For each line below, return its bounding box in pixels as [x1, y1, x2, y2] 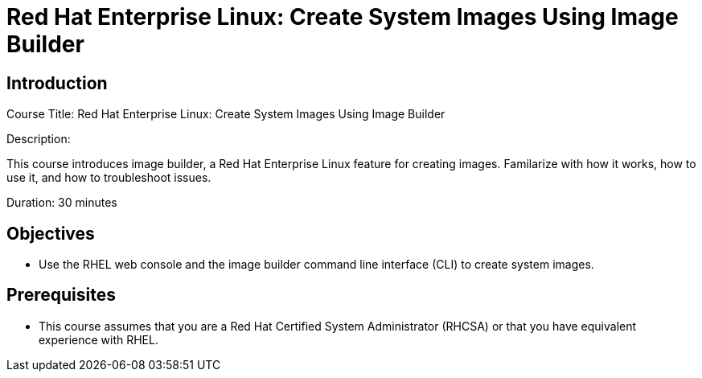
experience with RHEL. [39, 332, 158, 347]
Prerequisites [6, 285, 116, 306]
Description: [6, 132, 71, 146]
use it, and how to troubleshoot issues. [6, 171, 211, 185]
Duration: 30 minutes [6, 195, 117, 210]
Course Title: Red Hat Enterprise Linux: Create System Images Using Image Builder [6, 107, 445, 121]
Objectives [6, 223, 95, 244]
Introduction [6, 72, 108, 93]
